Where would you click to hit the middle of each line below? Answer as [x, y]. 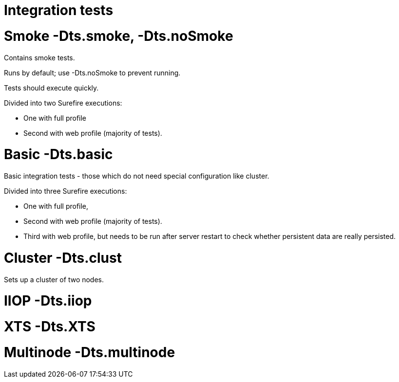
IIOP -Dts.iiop [48, 301]
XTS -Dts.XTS [50, 327]
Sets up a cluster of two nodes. [54, 279]
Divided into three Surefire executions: [66, 191]
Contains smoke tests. [39, 57]
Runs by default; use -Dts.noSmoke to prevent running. [92, 73]
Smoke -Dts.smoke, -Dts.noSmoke [119, 36]
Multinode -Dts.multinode [90, 352]
